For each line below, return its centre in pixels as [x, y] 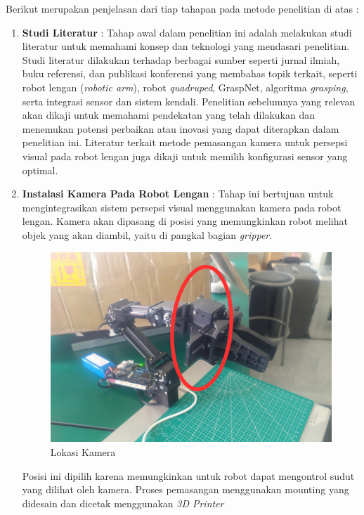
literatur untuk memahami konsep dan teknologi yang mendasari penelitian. [186, 46]
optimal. [40, 170]
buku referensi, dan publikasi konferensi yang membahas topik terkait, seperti [190, 73]
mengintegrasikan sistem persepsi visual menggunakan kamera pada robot [182, 207]
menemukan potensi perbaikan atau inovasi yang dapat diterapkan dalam [181, 128]
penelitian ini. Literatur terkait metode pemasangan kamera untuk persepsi [185, 142]
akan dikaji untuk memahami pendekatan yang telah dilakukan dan [168, 115]
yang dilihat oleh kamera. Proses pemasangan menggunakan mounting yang [186, 489]
